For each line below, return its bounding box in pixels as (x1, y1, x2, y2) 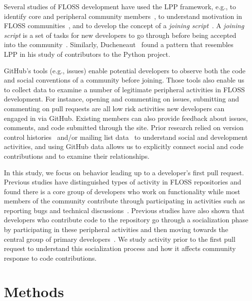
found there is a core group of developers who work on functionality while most (4, 186, 240, 196)
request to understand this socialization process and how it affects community (4, 243, 236, 253)
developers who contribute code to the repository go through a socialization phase (4, 215, 249, 225)
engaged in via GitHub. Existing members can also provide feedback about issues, (4, 113, 248, 123)
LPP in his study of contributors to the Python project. (4, 49, 170, 59)
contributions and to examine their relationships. (4, 150, 150, 161)
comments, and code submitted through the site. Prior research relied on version (4, 122, 244, 133)
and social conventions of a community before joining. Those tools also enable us (4, 75, 244, 85)
